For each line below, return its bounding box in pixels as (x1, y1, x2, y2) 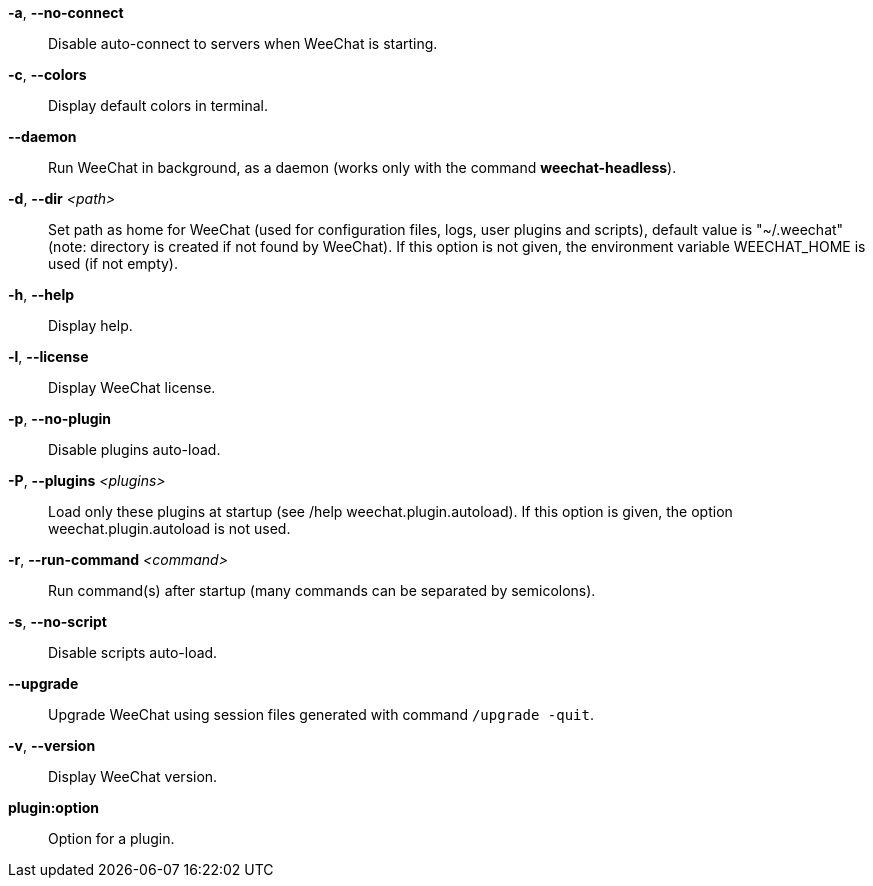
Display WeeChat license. (48, 379, 216, 396)
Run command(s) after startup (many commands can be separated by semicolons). (48, 582, 596, 599)
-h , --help (8, 286, 75, 303)
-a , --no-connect (8, 4, 124, 21)
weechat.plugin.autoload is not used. (48, 520, 291, 537)
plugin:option (8, 799, 99, 816)
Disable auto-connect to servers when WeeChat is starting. (48, 35, 438, 52)
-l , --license (8, 348, 89, 365)
